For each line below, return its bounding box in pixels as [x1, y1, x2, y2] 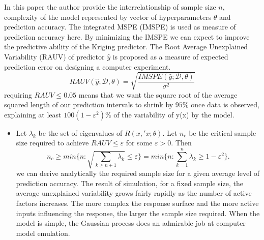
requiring [4, 89, 32, 100]
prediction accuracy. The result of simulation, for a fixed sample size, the [16, 177, 243, 188]
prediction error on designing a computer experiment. [4, 61, 171, 72]
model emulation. [16, 227, 70, 238]
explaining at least [4, 109, 62, 119]
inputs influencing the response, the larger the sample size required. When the [16, 207, 260, 218]
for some [126, 137, 153, 148]
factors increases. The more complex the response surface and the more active [16, 198, 259, 208]
